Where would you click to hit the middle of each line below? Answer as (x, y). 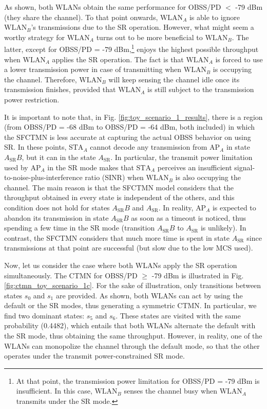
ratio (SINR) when (114, 177)
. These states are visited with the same (178, 315)
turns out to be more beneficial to (149, 37)
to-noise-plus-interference (43, 177)
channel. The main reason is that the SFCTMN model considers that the (119, 187)
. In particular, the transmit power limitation (182, 157)
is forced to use (239, 59)
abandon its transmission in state (56, 217)
